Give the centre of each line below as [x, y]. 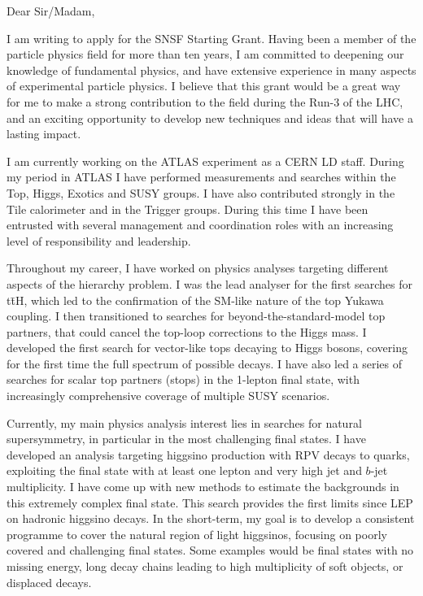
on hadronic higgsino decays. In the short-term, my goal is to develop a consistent [211, 518]
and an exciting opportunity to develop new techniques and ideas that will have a [210, 117]
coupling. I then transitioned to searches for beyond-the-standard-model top [196, 316]
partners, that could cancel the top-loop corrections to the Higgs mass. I [187, 331]
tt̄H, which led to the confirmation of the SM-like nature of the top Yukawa [195, 300]
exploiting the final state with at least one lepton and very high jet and [184, 470]
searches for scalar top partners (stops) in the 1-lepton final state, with [183, 379]
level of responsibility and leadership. [99, 240]
